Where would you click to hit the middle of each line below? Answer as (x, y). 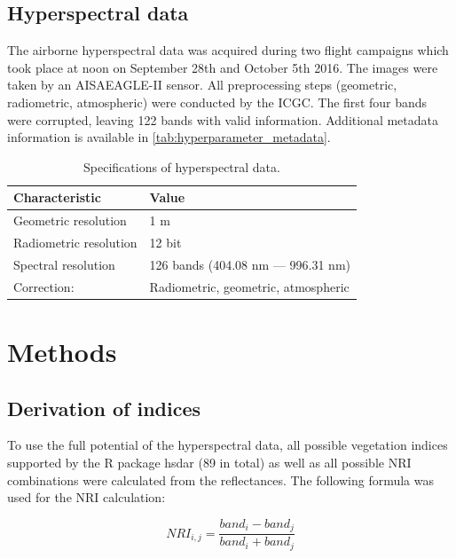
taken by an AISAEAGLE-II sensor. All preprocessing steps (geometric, (202, 85)
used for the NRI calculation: (86, 497)
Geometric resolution (70, 220)
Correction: (44, 286)
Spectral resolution (64, 264)
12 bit (165, 243)
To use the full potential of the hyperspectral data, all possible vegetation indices (228, 445)
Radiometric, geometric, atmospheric (249, 286)
